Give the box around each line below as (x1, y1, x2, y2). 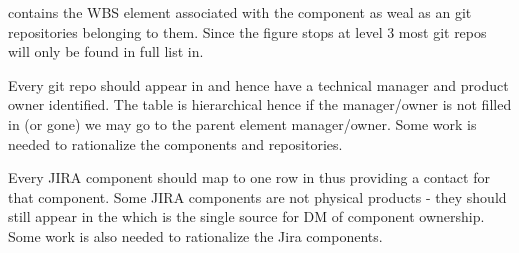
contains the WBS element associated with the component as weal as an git (8, 2, 472, 22)
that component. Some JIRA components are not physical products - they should (8, 186, 507, 207)
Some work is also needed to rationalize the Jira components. (8, 225, 383, 246)
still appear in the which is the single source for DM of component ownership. (8, 206, 485, 227)
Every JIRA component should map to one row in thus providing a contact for (8, 167, 490, 188)
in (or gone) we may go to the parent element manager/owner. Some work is (8, 113, 477, 134)
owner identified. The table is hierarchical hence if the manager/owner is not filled (8, 94, 512, 115)
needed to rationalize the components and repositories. (8, 133, 343, 154)
